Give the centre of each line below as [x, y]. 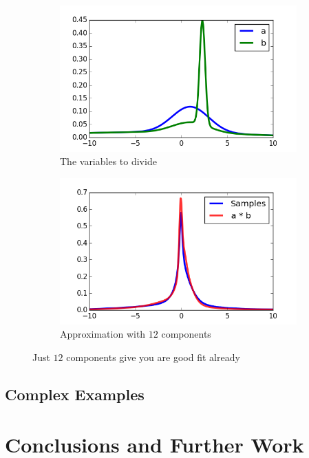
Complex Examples [75, 394]
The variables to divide [108, 161]
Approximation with [103, 334]
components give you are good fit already [153, 357]
